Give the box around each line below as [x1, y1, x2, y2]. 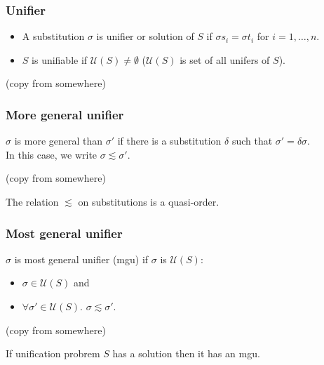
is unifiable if [32, 52, 88, 67]
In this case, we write [6, 147, 97, 161]
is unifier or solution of [96, 29, 194, 44]
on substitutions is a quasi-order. [78, 194, 220, 208]
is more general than [14, 133, 103, 148]
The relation [6, 194, 59, 208]
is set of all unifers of [180, 52, 270, 67]
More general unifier [6, 105, 124, 123]
